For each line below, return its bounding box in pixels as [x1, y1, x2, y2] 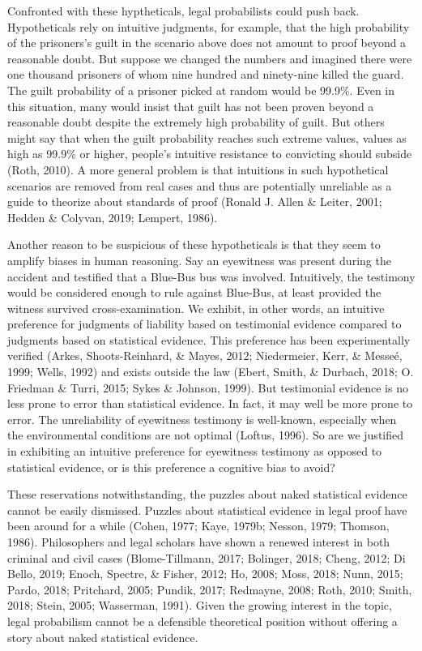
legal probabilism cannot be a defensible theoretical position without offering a [7, 612, 398, 629]
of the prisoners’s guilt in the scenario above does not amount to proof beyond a [7, 34, 407, 51]
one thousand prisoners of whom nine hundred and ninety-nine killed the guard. [7, 66, 404, 83]
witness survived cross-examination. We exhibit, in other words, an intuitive [7, 299, 385, 316]
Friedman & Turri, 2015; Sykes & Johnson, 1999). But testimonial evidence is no [7, 379, 408, 396]
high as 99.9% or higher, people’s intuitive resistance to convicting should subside [7, 145, 412, 162]
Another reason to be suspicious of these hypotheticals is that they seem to [7, 236, 381, 253]
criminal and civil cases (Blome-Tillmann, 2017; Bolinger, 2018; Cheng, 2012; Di [7, 549, 406, 566]
